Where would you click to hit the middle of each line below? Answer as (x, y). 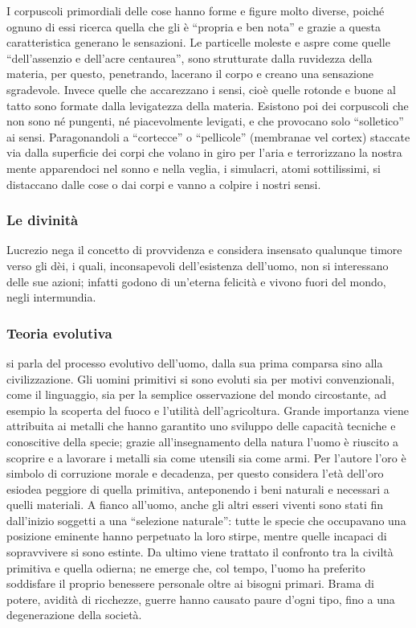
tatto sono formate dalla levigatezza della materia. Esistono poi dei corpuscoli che (208, 105)
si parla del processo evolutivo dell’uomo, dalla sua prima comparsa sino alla (195, 362)
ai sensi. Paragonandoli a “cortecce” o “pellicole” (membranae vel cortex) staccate (208, 136)
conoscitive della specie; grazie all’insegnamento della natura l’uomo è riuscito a (203, 441)
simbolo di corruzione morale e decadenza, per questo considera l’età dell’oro (195, 473)
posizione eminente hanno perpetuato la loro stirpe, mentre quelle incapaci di (197, 536)
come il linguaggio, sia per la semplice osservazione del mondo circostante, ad (196, 394)
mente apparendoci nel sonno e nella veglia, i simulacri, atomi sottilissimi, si (194, 168)
